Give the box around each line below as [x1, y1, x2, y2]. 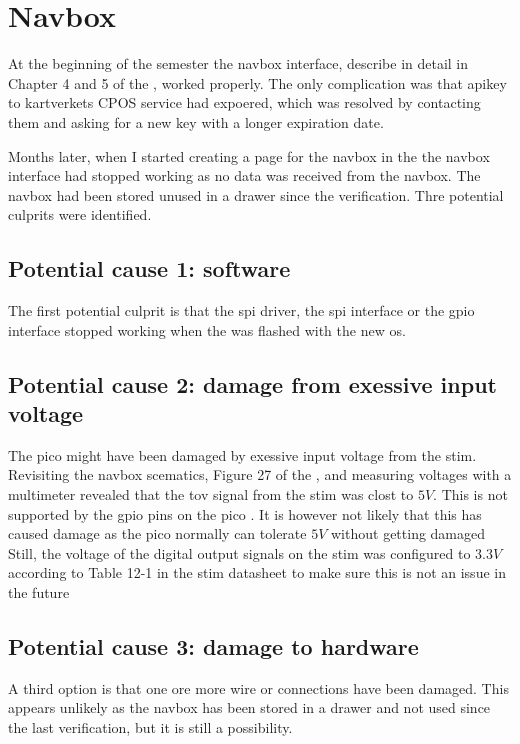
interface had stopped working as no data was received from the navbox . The [8, 165, 481, 186]
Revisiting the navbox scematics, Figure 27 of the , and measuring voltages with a [8, 464, 512, 485]
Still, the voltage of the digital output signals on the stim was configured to [8, 542, 471, 563]
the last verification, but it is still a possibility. [8, 717, 293, 737]
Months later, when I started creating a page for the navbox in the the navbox [8, 145, 490, 166]
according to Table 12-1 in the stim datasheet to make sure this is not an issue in [8, 562, 506, 583]
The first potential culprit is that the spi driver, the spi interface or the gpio [8, 300, 475, 321]
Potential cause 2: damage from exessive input [8, 368, 497, 399]
